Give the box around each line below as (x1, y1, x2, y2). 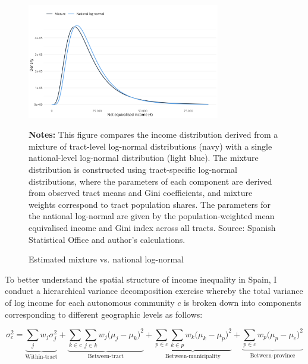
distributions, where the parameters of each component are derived (29, 175, 272, 187)
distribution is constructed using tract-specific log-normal (29, 163, 237, 176)
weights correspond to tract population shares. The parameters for (29, 198, 271, 210)
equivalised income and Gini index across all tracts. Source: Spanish (29, 221, 276, 234)
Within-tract (25, 353, 58, 360)
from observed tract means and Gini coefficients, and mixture (29, 186, 253, 199)
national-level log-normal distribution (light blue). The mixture (29, 151, 259, 164)
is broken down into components (183, 296, 301, 308)
